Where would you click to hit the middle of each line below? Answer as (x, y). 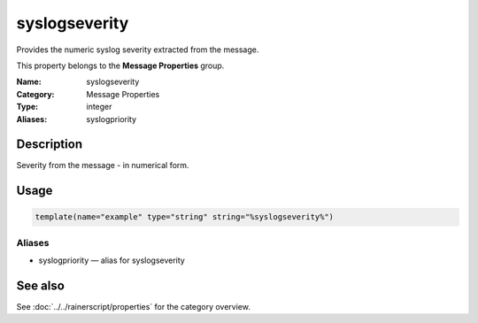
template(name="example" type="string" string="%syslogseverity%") (185, 217)
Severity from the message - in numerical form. (103, 165)
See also (41, 285)
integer (99, 107)
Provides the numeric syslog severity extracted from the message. (138, 50)
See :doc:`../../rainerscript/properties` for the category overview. (134, 307)
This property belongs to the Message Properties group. (120, 65)
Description (50, 145)
